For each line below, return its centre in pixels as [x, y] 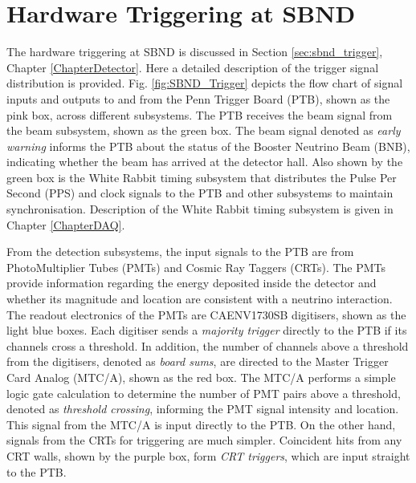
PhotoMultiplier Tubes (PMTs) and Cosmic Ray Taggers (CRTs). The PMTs [196, 267]
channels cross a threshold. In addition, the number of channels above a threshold [208, 345]
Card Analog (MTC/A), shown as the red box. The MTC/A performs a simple [201, 377]
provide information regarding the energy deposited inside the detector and [192, 283]
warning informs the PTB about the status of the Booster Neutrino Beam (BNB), [208, 146]
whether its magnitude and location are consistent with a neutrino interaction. [200, 299]
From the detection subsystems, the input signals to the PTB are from [180, 252]
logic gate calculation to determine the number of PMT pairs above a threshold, [204, 393]
